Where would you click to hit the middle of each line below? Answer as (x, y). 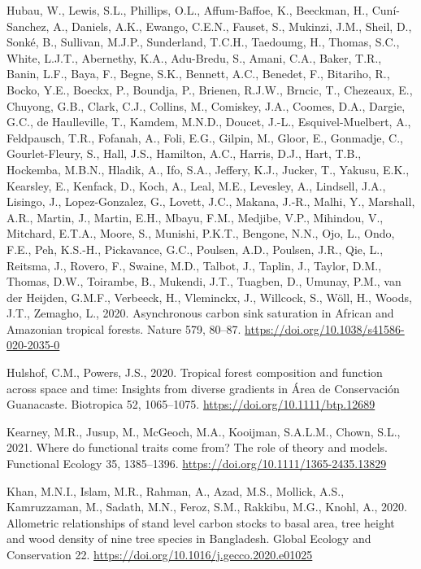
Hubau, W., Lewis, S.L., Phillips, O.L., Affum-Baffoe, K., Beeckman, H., (188, 10)
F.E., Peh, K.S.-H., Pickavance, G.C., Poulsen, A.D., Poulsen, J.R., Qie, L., (195, 249)
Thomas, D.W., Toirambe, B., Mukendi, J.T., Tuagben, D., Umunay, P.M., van (204, 281)
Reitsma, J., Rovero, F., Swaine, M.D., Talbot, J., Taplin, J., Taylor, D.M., (194, 265)
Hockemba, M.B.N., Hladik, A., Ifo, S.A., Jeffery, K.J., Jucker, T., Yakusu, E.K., (208, 169)
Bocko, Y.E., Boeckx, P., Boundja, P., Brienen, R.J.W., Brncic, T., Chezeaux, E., (210, 89)
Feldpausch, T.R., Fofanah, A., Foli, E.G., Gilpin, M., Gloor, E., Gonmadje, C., (205, 137)
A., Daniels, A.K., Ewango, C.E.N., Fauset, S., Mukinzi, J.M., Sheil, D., (232, 26)
